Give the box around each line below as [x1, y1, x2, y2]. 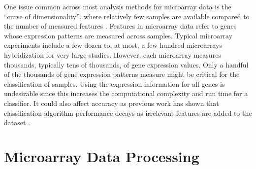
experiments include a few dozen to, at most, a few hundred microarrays [4, 40, 222, 50]
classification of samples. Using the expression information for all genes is [4, 78, 225, 89]
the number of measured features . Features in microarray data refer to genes [4, 21, 237, 31]
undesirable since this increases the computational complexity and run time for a [4, 88, 248, 99]
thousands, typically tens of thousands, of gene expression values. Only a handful [4, 59, 249, 69]
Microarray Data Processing [4, 146, 199, 166]
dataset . [4, 117, 30, 128]
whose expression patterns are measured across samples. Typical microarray [4, 30, 233, 40]
